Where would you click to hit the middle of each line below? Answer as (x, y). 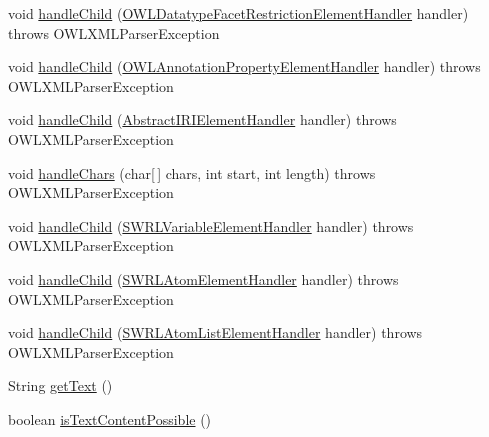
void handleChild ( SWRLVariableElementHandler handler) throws (211, 225)
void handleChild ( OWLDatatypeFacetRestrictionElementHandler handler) (238, 13)
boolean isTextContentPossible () (110, 418)
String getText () (60, 385)
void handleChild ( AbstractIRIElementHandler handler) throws (202, 119)
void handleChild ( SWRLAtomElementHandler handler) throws (203, 278)
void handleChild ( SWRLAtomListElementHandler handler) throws (215, 332)
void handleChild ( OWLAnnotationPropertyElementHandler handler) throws (244, 66)
